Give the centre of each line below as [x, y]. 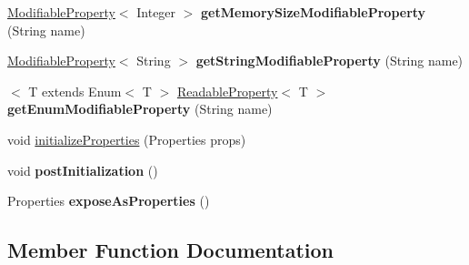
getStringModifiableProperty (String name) [329, 61]
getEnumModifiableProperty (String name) [140, 109]
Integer [156, 12]
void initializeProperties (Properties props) [127, 139]
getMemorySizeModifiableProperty [314, 12]
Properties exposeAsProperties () [109, 201]
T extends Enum [75, 91]
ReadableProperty [227, 91]
